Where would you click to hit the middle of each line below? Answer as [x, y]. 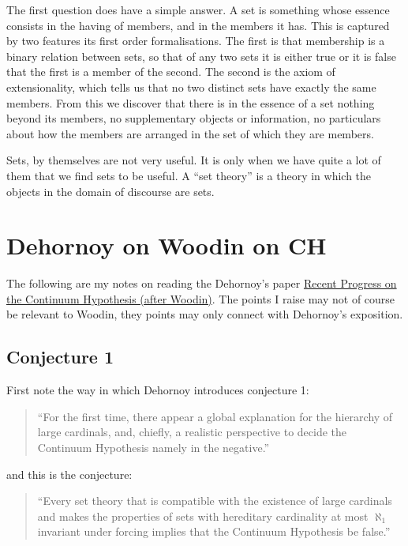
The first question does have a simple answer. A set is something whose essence [198, 9]
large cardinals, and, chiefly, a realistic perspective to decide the [192, 432]
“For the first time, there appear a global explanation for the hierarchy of [215, 416]
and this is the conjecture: [69, 474]
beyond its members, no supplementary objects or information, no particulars [194, 118]
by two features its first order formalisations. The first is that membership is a [196, 41]
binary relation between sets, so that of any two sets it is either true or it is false [201, 56]
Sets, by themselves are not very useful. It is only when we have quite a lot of [194, 160]
